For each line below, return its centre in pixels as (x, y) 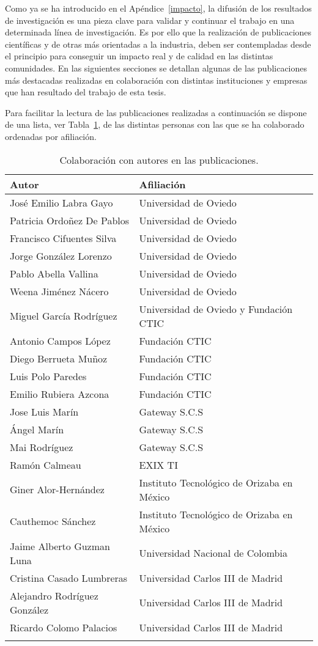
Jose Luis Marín (44, 411)
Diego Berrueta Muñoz (59, 358)
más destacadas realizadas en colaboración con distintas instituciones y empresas (156, 80)
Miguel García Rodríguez (64, 316)
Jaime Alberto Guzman (60, 546)
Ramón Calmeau (46, 464)
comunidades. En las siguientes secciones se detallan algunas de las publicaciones (156, 68)
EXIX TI (158, 464)
